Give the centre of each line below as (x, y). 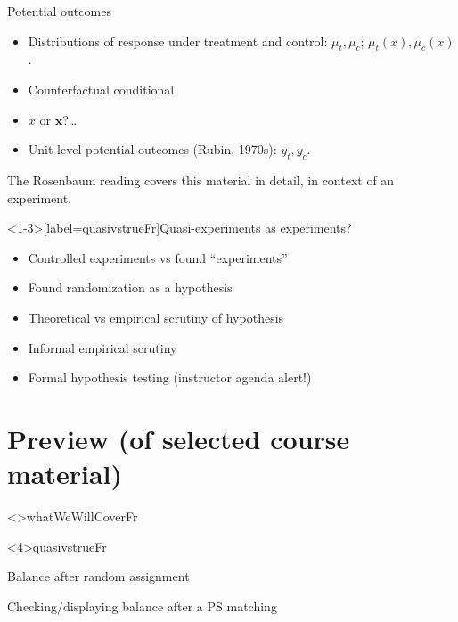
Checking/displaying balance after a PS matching (142, 606)
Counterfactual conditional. (103, 89)
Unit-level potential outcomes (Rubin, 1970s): (152, 149)
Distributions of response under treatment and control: (178, 41)
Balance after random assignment (98, 576)
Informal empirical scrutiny (102, 347)
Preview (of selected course (179, 438)
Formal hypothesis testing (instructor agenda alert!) (170, 377)
